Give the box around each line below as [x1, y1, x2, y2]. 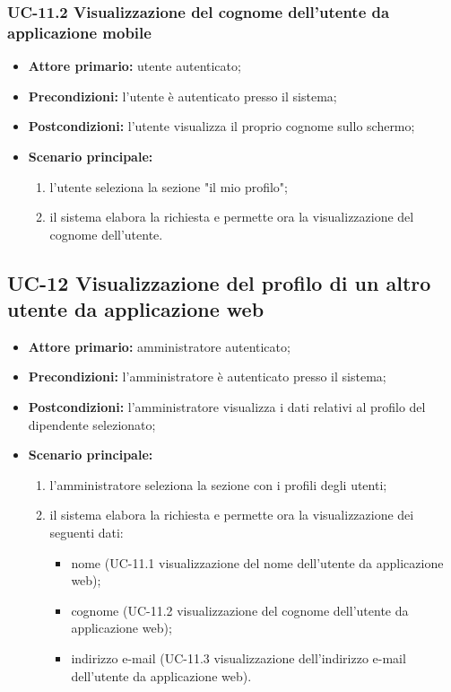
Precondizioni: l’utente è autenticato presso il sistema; [28, 86, 337, 105]
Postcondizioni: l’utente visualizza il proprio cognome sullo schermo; [28, 117, 415, 136]
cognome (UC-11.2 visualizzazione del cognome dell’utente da [71, 600, 409, 619]
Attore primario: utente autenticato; [28, 57, 241, 75]
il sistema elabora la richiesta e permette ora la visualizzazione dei [49, 505, 414, 524]
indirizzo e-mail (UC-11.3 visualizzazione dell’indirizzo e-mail [71, 649, 406, 668]
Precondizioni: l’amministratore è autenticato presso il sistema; [28, 367, 386, 386]
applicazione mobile [7, 21, 152, 43]
